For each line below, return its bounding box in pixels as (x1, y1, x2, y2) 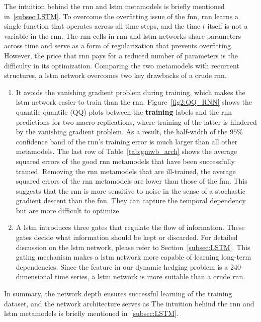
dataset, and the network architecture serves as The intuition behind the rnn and (4, 298, 254, 308)
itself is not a (207, 21, 248, 31)
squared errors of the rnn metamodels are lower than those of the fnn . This (16, 176, 247, 186)
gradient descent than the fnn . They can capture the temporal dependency (16, 195, 246, 206)
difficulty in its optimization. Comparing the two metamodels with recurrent (4, 60, 239, 70)
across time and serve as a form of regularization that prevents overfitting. (4, 40, 233, 51)
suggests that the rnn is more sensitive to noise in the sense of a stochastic (16, 185, 246, 196)
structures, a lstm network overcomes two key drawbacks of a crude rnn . (4, 70, 227, 80)
